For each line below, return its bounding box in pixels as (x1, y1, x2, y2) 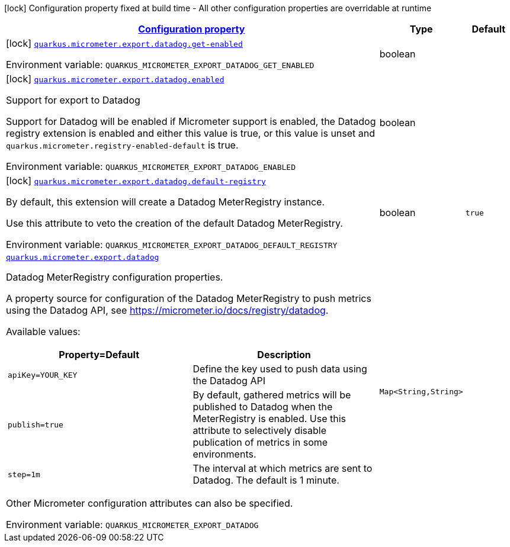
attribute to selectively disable (193, 424, 326, 436)
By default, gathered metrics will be (193, 389, 351, 401)
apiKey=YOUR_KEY (8, 370, 78, 379)
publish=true (8, 420, 63, 429)
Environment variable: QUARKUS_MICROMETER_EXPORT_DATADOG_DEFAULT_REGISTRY (6, 239, 338, 250)
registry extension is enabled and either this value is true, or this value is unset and (6, 127, 376, 139)
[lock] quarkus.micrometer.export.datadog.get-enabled (6, 37, 243, 49)
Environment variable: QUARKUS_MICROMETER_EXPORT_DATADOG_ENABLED (6, 160, 296, 172)
